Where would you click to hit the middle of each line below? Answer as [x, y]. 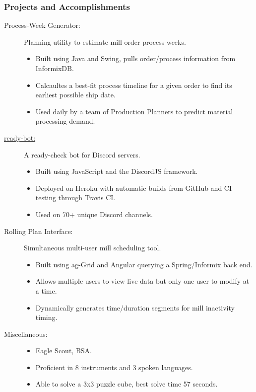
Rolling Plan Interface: [38, 231]
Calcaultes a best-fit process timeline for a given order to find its [134, 85]
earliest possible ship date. [75, 95]
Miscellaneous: [26, 334]
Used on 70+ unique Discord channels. [94, 214]
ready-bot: [20, 137]
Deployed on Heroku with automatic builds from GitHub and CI [134, 188]
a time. [46, 290]
